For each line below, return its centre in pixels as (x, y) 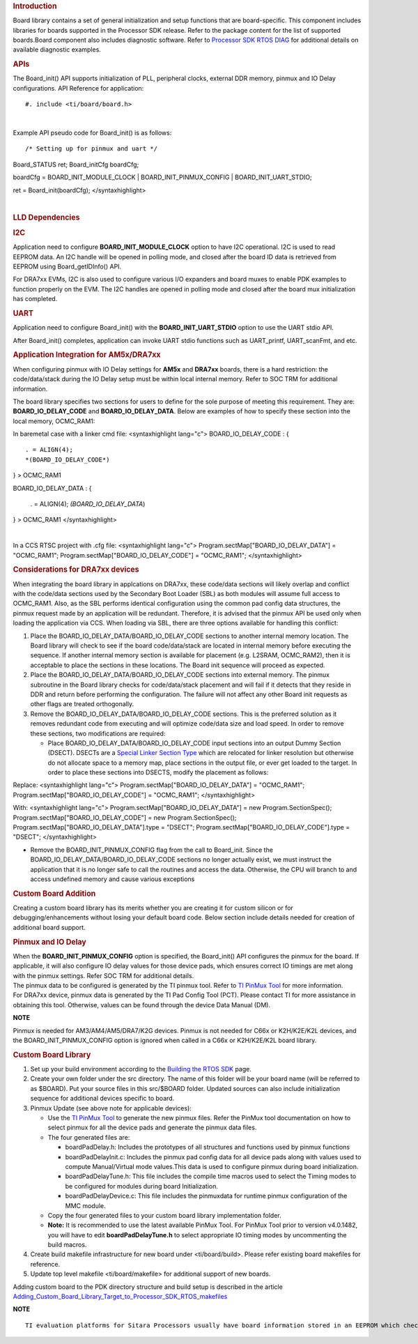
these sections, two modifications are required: (98, 733)
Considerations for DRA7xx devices (76, 570)
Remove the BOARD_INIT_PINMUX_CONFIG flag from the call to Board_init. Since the (152, 850)
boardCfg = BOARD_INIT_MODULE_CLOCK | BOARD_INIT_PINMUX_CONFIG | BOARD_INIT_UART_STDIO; (163, 177)
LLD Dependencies (46, 217)
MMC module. (85, 1205)
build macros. (67, 1245)
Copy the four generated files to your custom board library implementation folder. (164, 1215)
